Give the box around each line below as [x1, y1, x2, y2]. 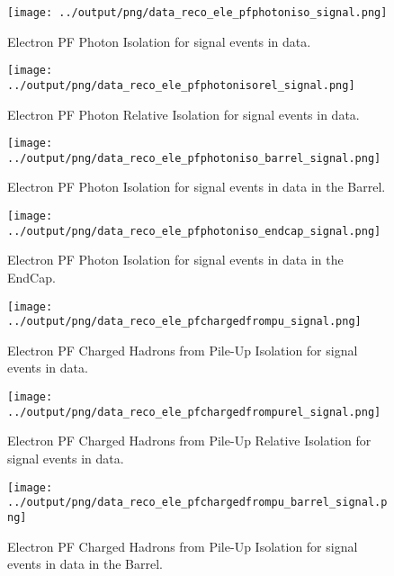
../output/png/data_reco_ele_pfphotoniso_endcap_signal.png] [7, 224, 381, 238]
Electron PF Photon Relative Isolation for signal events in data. [7, 104, 360, 123]
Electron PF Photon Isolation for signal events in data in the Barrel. [7, 177, 386, 196]
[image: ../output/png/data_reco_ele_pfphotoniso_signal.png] [7, 6, 388, 19]
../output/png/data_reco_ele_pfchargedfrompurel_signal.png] [7, 405, 381, 418]
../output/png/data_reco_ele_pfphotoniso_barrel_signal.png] [7, 151, 381, 165]
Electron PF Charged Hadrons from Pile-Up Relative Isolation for [7, 431, 372, 450]
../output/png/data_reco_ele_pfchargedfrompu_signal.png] [7, 315, 362, 328]
